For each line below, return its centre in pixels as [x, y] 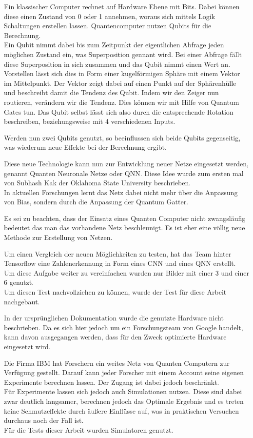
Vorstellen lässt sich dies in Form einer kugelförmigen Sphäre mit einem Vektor [122, 73]
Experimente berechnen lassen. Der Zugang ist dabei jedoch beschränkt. [112, 382]
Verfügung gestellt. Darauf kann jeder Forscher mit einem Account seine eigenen [124, 372]
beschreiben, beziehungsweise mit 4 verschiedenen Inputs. [90, 121]
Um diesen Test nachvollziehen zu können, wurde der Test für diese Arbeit [115, 292]
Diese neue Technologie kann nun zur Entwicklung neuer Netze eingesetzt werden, [126, 163]
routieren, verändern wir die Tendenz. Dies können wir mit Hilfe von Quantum [122, 102]
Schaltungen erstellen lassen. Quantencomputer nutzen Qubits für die [108, 26]
